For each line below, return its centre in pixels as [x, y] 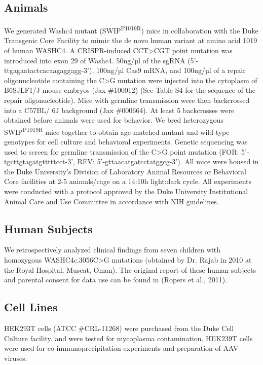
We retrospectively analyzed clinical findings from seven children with [112, 250]
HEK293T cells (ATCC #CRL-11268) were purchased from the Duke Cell [119, 328]
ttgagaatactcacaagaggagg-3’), [49, 70]
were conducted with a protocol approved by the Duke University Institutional [126, 191]
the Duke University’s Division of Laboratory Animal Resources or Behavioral [125, 171]
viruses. [16, 358]
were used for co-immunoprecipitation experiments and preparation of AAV [121, 348]
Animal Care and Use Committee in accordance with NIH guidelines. [111, 201]
